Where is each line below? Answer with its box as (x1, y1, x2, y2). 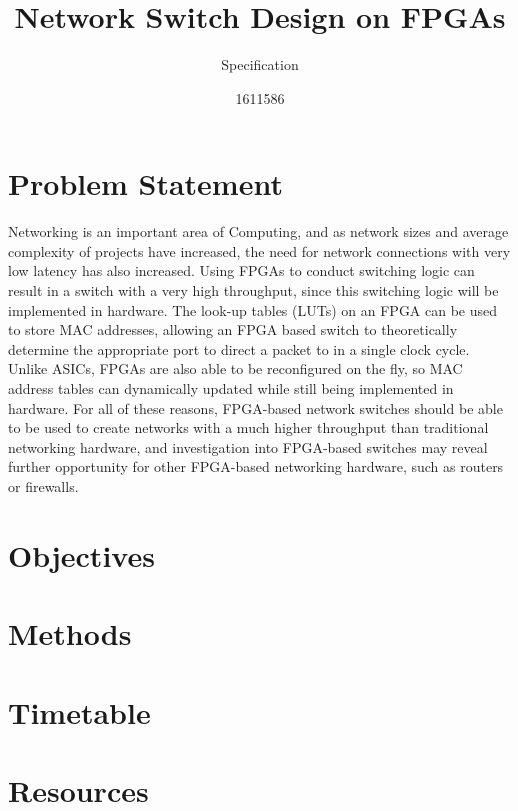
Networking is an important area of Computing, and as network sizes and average (8, 221, 509, 242)
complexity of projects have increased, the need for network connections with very (8, 240, 511, 261)
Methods (8, 613, 132, 654)
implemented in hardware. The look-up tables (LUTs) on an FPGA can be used (8, 299, 498, 320)
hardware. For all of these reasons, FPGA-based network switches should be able (8, 397, 503, 418)
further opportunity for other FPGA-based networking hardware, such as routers (8, 456, 504, 477)
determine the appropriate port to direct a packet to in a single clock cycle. (8, 338, 470, 359)
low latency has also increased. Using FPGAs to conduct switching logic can (8, 260, 475, 281)
